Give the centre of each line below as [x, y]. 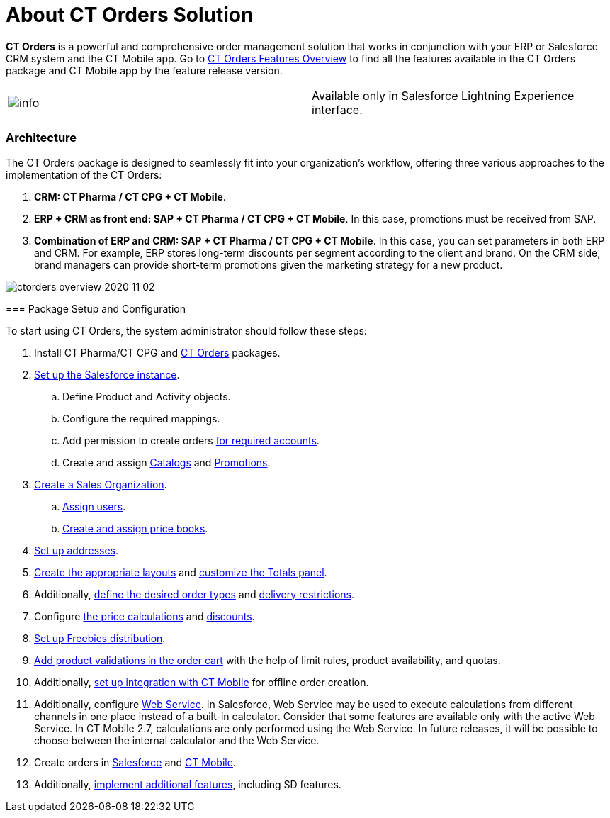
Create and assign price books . [135, 528]
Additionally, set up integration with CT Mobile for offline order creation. [202, 682]
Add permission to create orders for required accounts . [191, 440]
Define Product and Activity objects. [147, 396]
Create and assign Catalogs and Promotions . [166, 462]
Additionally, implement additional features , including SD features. [188, 784]
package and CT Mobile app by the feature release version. [144, 70]
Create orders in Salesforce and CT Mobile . [135, 762]
